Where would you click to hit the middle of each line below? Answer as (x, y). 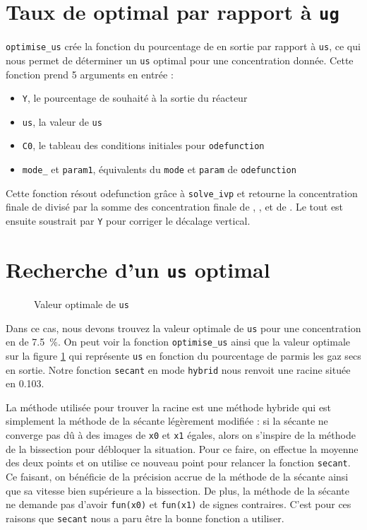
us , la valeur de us (62, 121)
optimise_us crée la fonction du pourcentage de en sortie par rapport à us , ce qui (183, 46)
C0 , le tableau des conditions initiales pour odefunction (143, 145)
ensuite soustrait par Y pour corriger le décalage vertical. (128, 221)
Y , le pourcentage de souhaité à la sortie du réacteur (135, 98)
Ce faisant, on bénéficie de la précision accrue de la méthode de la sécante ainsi (177, 476)
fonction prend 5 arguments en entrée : (90, 74)
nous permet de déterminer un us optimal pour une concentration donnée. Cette (180, 60)
